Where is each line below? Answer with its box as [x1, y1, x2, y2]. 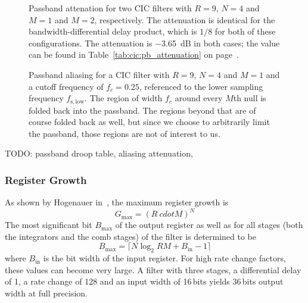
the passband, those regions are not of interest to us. [29, 127, 220, 139]
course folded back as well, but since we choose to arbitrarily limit [29, 115, 270, 128]
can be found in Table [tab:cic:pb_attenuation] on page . [29, 48, 239, 61]
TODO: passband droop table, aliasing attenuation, [5, 147, 193, 160]
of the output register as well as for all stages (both [115, 218, 303, 231]
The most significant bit [5, 218, 92, 231]
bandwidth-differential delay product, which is [29, 25, 197, 38]
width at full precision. [5, 287, 88, 299]
